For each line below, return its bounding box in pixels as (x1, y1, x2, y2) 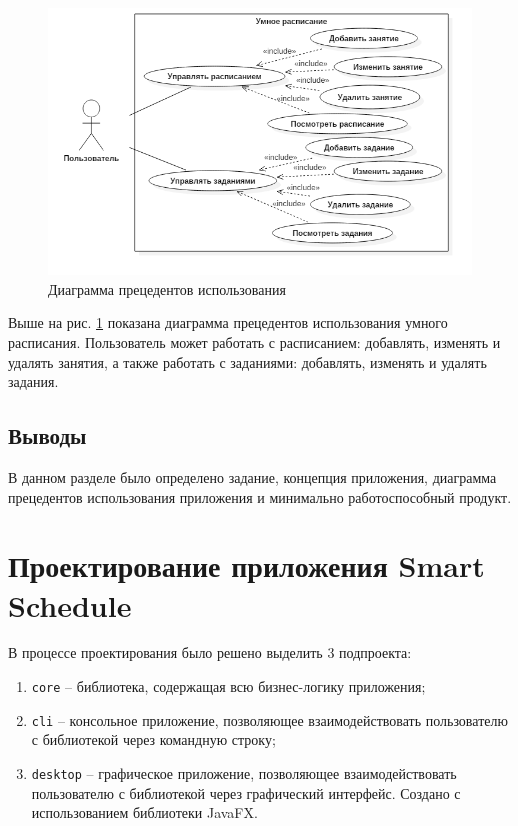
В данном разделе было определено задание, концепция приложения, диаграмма (8, 466, 497, 487)
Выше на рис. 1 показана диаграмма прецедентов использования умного (8, 312, 448, 333)
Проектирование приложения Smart (8, 545, 485, 586)
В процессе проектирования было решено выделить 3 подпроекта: (8, 642, 412, 663)
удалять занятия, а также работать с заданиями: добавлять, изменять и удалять (8, 351, 487, 372)
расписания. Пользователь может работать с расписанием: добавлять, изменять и (8, 332, 501, 352)
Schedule (8, 584, 132, 625)
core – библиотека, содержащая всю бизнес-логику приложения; (31, 676, 426, 697)
